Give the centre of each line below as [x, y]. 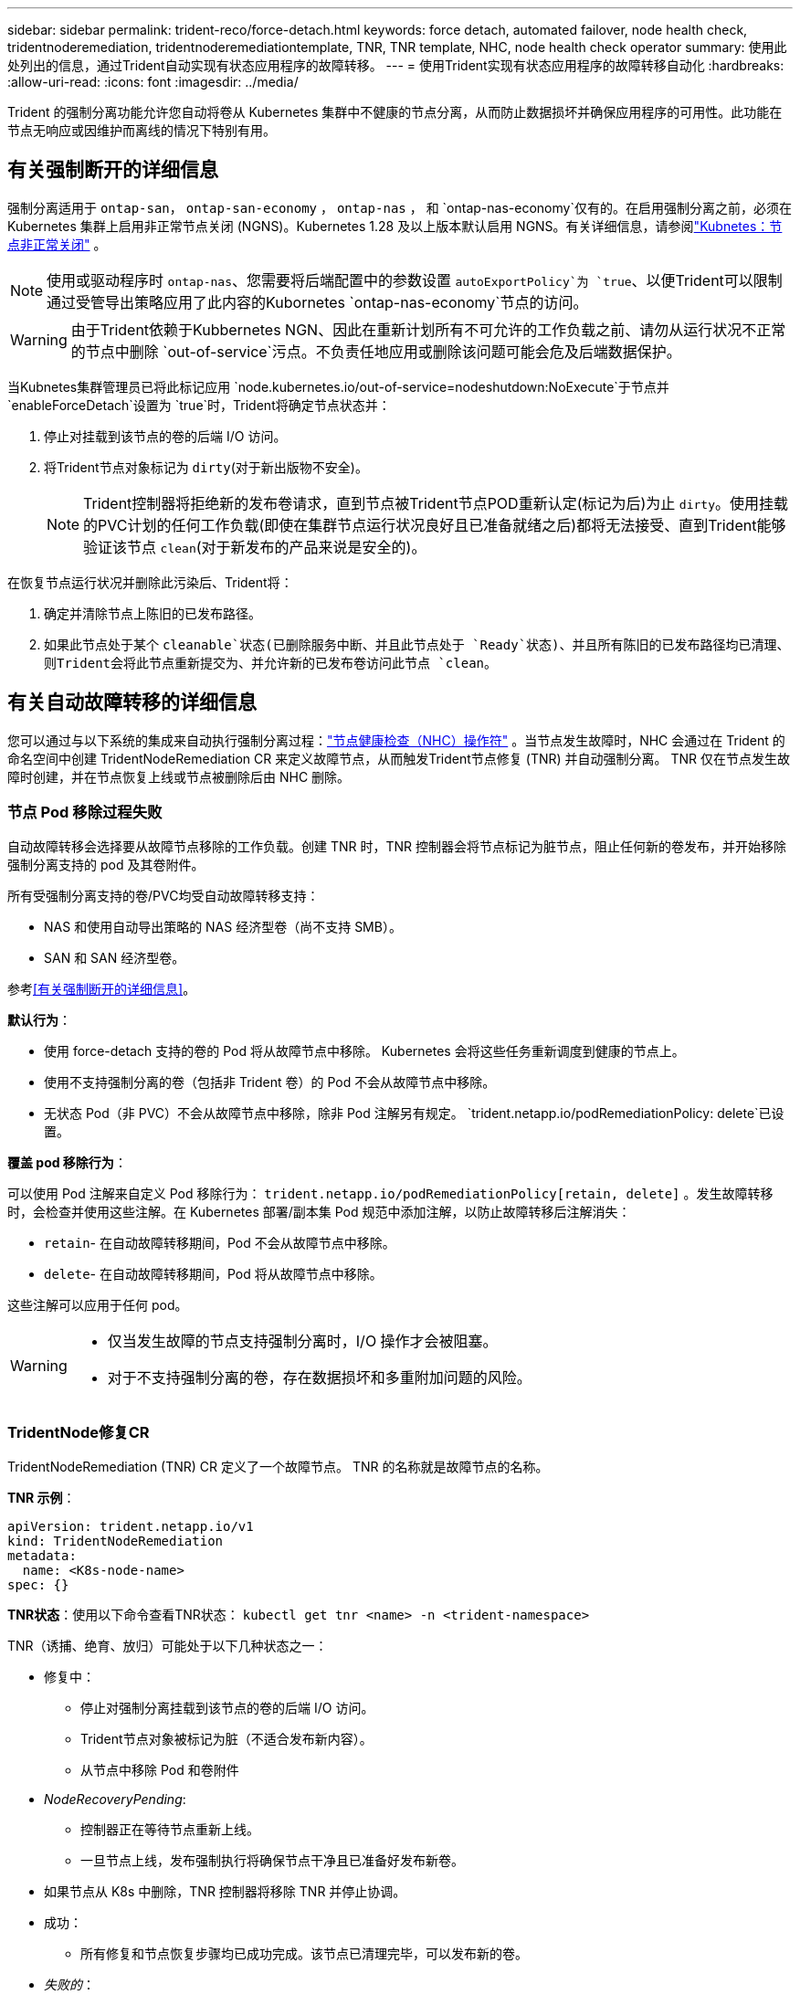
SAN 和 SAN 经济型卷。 [115, 958]
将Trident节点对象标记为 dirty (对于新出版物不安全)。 [206, 467]
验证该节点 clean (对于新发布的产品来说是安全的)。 [255, 547]
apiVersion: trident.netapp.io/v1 [131, 1527]
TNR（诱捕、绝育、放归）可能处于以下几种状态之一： [168, 1646]
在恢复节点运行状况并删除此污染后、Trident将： [150, 582]
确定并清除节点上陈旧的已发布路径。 [153, 613]
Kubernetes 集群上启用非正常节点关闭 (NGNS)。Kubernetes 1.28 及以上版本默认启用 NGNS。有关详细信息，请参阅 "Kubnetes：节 [395, 226]
